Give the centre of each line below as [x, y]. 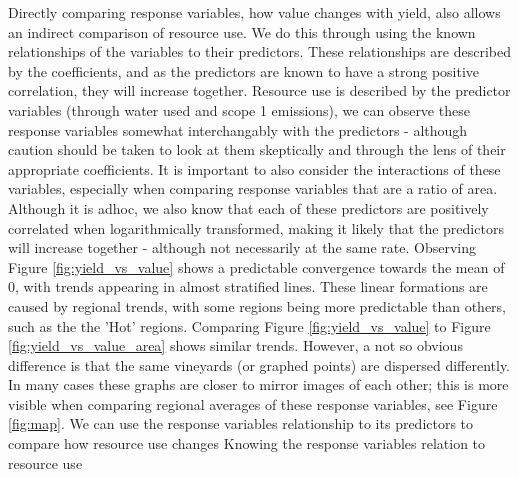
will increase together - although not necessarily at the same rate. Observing [242, 247]
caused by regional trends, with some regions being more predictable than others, [257, 305]
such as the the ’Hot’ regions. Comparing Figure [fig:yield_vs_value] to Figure [249, 325]
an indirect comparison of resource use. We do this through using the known [242, 31]
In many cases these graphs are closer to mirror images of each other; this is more [258, 384]
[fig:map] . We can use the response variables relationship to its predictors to [241, 423]
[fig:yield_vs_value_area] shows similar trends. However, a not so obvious [235, 345]
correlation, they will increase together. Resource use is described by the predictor [259, 90]
